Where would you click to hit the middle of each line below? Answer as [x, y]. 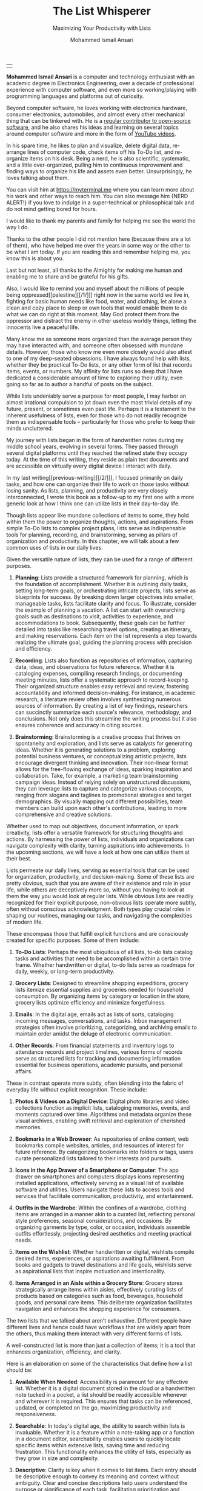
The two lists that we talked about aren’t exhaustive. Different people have [99, 1320]
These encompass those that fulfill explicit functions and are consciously [98, 933]
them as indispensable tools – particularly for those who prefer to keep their [101, 421]
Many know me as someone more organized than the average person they [99, 339]
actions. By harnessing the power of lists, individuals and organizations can [100, 839]
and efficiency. [34, 648]
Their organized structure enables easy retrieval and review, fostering [102, 686]
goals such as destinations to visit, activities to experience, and [94, 616]
